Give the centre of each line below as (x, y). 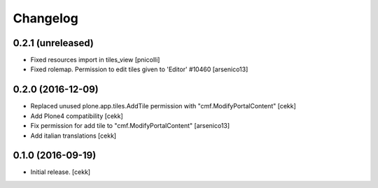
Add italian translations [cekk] (73, 136)
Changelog (45, 18)
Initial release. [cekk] (61, 172)
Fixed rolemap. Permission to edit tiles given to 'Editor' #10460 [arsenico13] (139, 69)
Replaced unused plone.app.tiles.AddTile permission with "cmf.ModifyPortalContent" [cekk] (163, 106)
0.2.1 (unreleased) (53, 43)
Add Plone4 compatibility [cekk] (77, 116)
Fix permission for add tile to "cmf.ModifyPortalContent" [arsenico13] (130, 126)
